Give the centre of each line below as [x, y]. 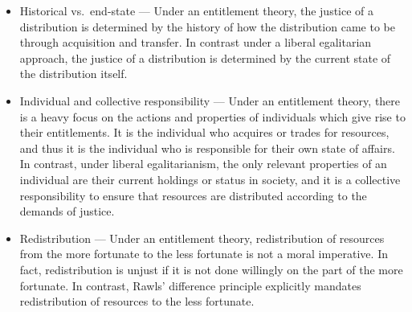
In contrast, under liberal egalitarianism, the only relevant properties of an [203, 164]
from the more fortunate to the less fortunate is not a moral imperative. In [204, 254]
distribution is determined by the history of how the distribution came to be [207, 26]
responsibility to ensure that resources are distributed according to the [193, 195]
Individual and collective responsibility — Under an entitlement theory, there [210, 100]
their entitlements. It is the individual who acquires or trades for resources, [204, 132]
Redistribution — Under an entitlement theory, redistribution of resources [202, 238]
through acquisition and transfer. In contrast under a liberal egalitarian [196, 42]
